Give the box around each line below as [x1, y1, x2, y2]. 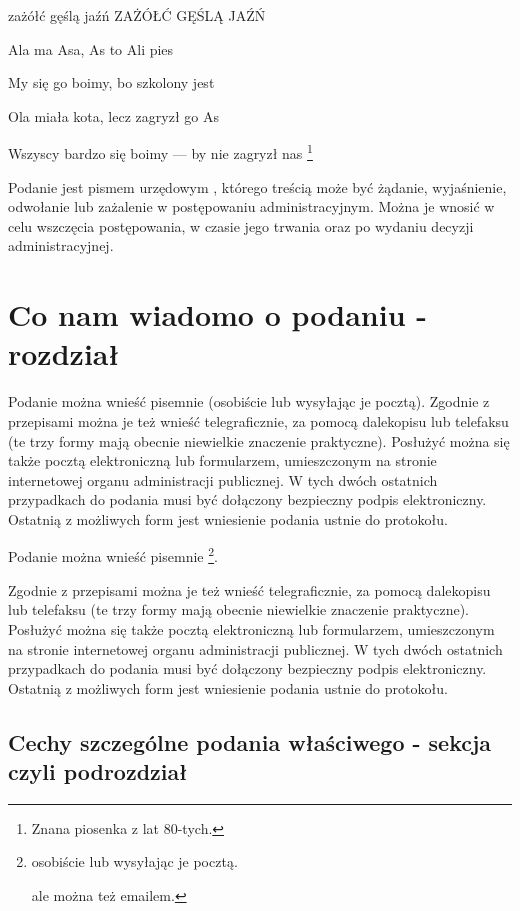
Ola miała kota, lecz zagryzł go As [8, 105, 219, 126]
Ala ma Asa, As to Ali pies [8, 38, 174, 59]
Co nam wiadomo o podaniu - [8, 294, 427, 335]
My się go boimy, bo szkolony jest [8, 72, 215, 93]
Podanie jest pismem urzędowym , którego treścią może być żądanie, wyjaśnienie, [8, 176, 507, 197]
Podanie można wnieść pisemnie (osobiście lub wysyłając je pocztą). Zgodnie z [8, 391, 490, 412]
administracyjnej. [8, 235, 114, 256]
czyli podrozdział [8, 756, 188, 787]
